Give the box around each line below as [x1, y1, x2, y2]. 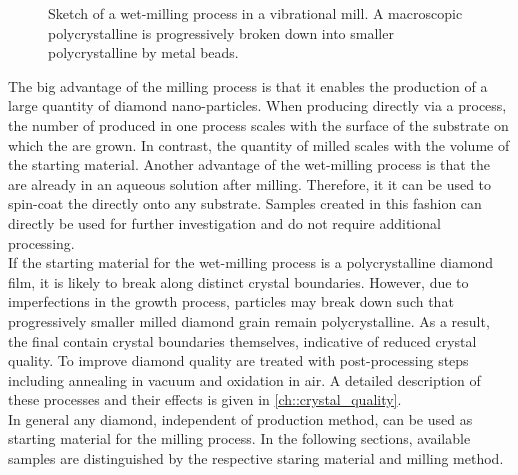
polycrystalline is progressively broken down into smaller [48, 22, 394, 43]
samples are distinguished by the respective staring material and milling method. [8, 448, 504, 469]
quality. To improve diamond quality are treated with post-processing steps [8, 350, 469, 371]
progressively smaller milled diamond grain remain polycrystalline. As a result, [8, 310, 490, 331]
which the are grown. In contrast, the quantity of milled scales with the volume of [8, 134, 510, 155]
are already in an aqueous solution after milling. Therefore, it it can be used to [8, 173, 492, 194]
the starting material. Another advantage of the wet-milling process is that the [8, 154, 490, 175]
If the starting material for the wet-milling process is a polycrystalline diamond [8, 252, 494, 273]
